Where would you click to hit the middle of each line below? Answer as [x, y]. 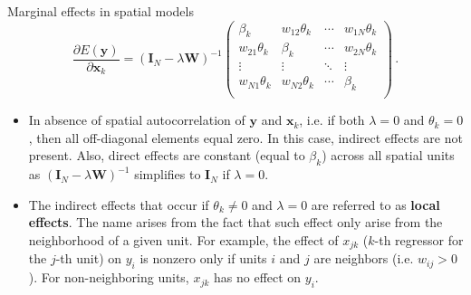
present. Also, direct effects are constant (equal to [167, 155]
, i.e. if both [332, 120]
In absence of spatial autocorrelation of [137, 120]
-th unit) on [89, 258]
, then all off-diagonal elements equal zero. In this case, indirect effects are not [245, 137]
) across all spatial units [388, 155]
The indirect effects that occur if [119, 204]
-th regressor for [419, 239]
